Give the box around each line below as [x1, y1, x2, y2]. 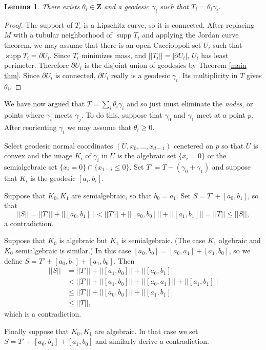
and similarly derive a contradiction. [95, 336, 209, 346]
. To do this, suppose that [81, 109, 162, 120]
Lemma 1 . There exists [4, 1, 80, 11]
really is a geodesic [111, 69, 170, 80]
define [4, 255, 23, 266]
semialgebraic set [4, 161, 57, 172]
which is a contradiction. [4, 308, 81, 319]
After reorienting [4, 121, 57, 132]
